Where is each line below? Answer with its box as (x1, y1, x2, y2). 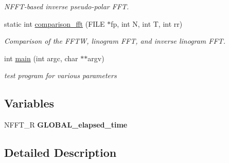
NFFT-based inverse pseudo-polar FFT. (4, 1, 129, 11)
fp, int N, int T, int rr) (111, 18, 183, 29)
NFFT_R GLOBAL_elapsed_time (4, 119, 128, 130)
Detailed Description (4, 144, 117, 160)
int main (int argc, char (4, 52, 78, 63)
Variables (4, 95, 55, 111)
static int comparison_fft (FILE (4, 18, 105, 29)
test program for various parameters (4, 70, 117, 81)
